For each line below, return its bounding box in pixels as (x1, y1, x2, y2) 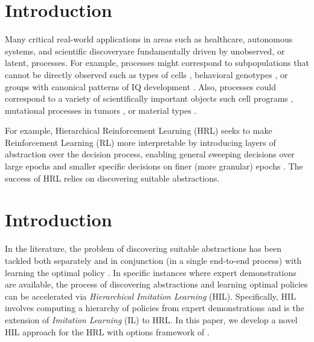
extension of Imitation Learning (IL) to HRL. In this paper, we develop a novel (5, 313, 298, 326)
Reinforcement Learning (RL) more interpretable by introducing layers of (5, 136, 276, 148)
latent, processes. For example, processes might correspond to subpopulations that (5, 56, 309, 69)
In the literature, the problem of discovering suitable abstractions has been (5, 242, 281, 255)
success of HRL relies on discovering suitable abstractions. (5, 171, 220, 184)
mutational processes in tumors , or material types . (5, 104, 197, 116)
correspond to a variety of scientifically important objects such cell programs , (5, 92, 293, 105)
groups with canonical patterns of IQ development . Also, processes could (5, 80, 276, 93)
